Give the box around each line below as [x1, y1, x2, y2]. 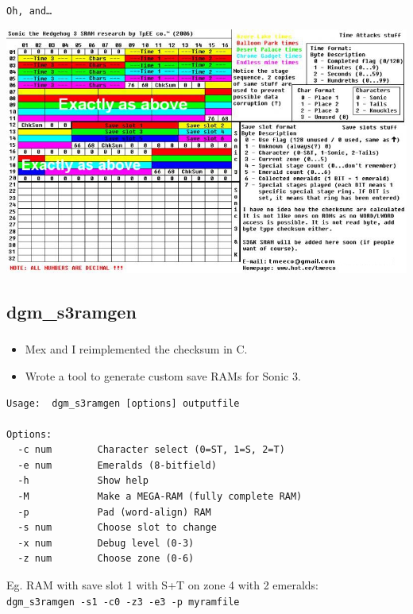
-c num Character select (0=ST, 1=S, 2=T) [17, 444, 285, 456]
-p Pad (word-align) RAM [17, 506, 211, 518]
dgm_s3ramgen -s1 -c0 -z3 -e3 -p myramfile [6, 596, 240, 608]
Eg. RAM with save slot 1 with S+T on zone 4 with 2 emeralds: [6, 577, 319, 593]
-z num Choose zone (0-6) [17, 553, 195, 565]
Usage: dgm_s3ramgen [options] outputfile [6, 397, 240, 409]
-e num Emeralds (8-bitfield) [17, 459, 217, 471]
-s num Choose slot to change [17, 522, 217, 534]
